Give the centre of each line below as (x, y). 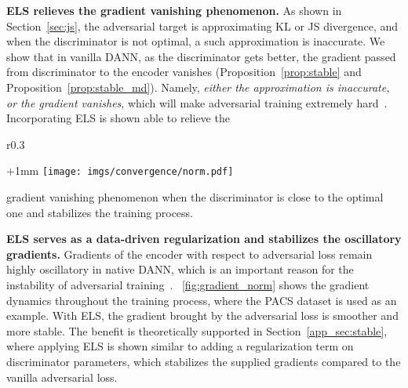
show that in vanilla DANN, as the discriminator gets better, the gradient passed (201, 56)
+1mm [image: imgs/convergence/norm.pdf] (120, 170)
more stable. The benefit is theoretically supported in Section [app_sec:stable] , (197, 330)
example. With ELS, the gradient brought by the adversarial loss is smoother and (202, 315)
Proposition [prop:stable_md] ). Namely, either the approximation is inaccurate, (198, 87)
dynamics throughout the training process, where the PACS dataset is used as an (202, 300)
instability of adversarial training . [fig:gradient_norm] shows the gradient (188, 284)
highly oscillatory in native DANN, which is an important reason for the (180, 269)
